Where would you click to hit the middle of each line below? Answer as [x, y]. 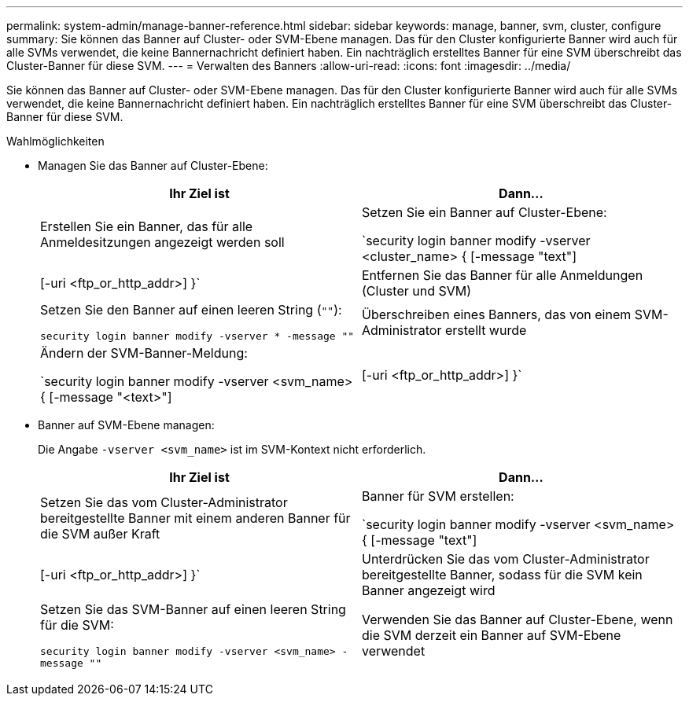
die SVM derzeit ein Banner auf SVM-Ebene [492, 635]
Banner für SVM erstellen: [438, 496]
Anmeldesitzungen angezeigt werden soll [162, 242]
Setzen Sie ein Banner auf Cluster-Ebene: [485, 212]
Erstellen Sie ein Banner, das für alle [147, 226]
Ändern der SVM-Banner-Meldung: [144, 353]
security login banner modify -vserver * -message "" [197, 336]
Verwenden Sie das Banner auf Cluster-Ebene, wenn [518, 619]
